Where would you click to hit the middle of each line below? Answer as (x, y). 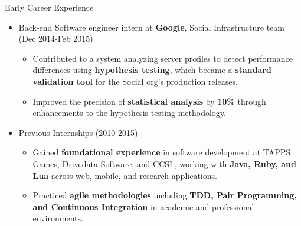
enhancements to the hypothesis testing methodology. (129, 113)
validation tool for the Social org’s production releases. (135, 81)
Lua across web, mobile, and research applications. (125, 175)
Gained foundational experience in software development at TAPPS (162, 152)
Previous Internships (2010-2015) (78, 132)
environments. (58, 218)
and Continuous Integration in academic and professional (143, 206)
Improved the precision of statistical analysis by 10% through (149, 101)
